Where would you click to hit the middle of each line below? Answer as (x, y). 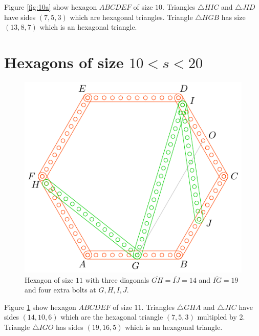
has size (233, 17)
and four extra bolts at (60, 290)
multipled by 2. (221, 317)
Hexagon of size (49, 279)
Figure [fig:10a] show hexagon (51, 7)
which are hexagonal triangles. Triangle (131, 17)
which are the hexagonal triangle (112, 317)
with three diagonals (117, 279)
